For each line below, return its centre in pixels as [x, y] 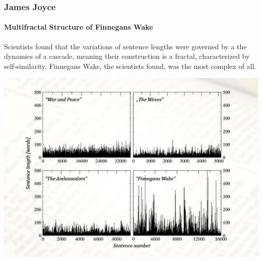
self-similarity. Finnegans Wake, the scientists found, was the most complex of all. [130, 66]
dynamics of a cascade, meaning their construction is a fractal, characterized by [127, 56]
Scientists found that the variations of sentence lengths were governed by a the [125, 46]
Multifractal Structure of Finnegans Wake [79, 27]
